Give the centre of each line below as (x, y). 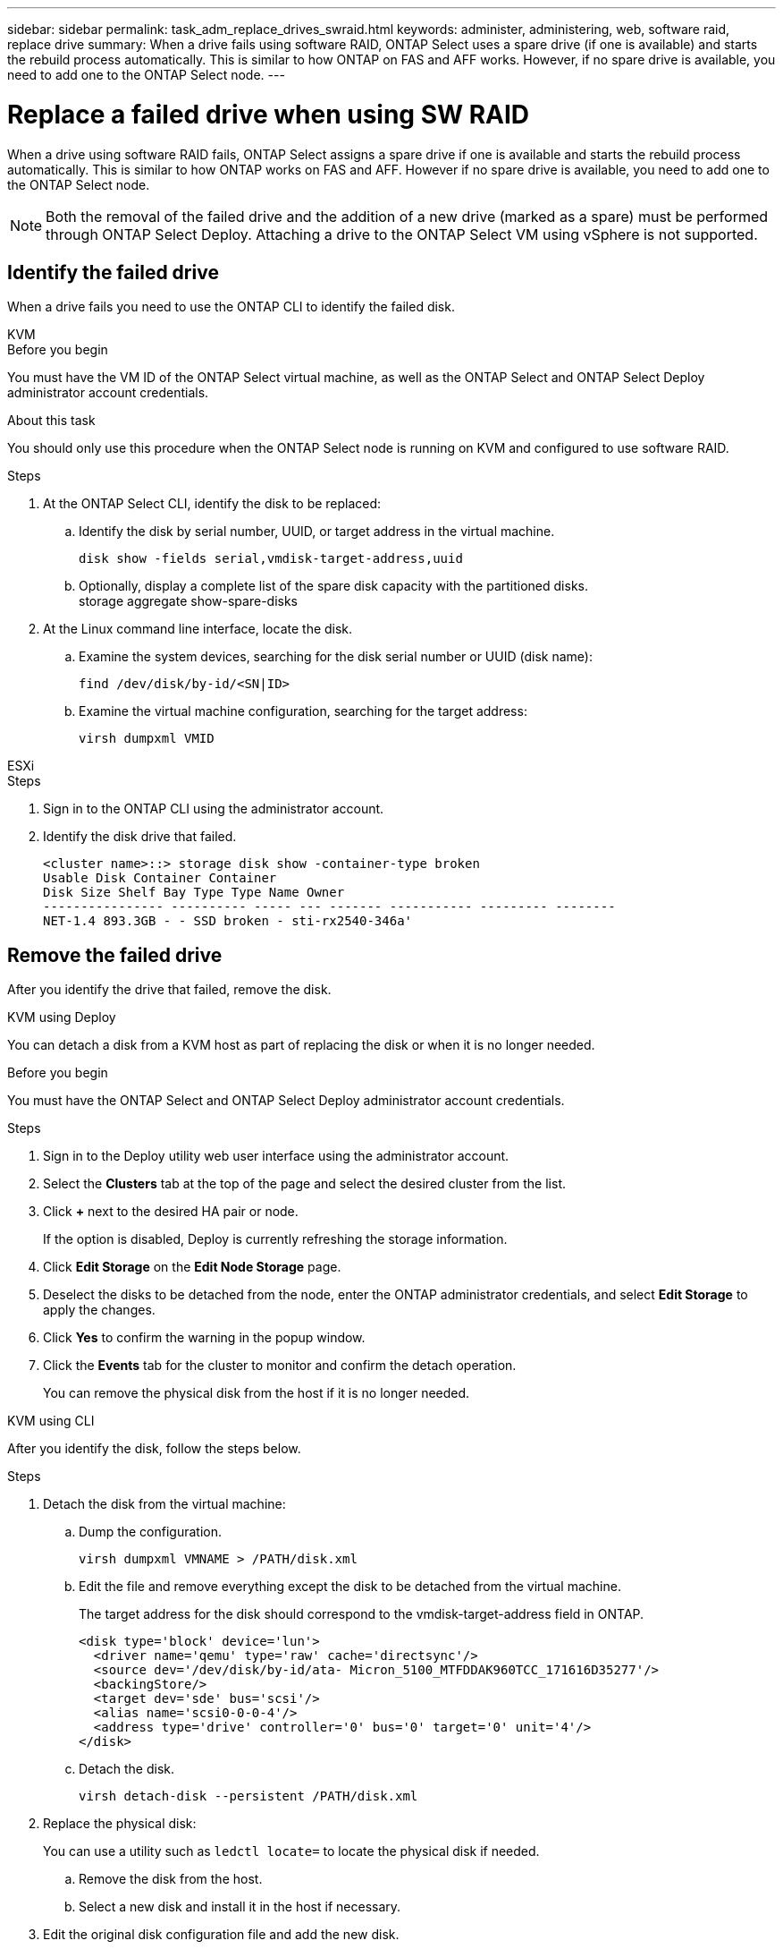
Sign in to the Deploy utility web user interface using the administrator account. (276, 1156)
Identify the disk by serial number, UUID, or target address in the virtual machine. (317, 532)
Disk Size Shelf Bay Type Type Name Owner (194, 893)
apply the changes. (99, 1310)
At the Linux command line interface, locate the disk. (198, 629)
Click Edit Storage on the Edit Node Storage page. (192, 1267)
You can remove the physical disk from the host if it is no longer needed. (257, 1393)
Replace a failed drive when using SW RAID (269, 114)
